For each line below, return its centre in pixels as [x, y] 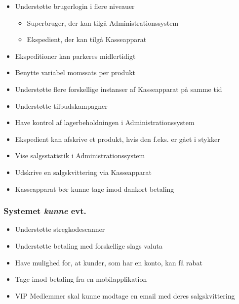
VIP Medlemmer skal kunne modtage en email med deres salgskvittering [125, 295]
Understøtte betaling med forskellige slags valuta [89, 245]
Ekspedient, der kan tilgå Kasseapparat [87, 39]
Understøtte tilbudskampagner [61, 106]
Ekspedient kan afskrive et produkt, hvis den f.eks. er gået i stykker [118, 139]
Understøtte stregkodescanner [60, 229]
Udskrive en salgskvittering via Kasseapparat [83, 172]
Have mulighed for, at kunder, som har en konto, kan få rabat [109, 262]
